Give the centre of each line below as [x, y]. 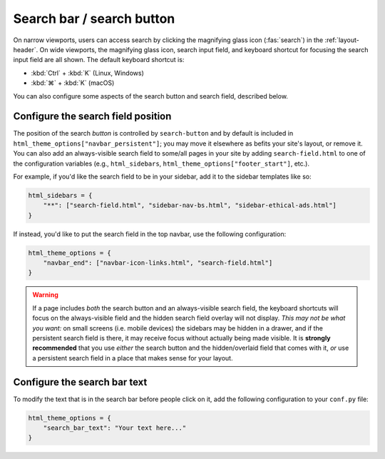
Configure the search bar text [80, 382]
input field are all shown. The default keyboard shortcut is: [99, 60]
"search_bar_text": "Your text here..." [115, 428]
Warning [45, 295]
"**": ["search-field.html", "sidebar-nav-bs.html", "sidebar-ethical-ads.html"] [190, 206]
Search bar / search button [94, 19]
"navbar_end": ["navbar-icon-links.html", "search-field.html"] [158, 263]
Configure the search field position [92, 117]
